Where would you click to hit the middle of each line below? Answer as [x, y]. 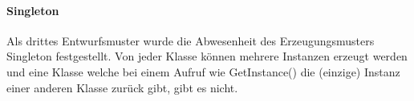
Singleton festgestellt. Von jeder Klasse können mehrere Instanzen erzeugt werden [207, 56]
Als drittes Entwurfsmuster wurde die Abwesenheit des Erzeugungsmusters [191, 40]
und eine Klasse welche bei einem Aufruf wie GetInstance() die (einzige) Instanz [203, 71]
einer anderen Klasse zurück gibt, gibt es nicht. [122, 87]
